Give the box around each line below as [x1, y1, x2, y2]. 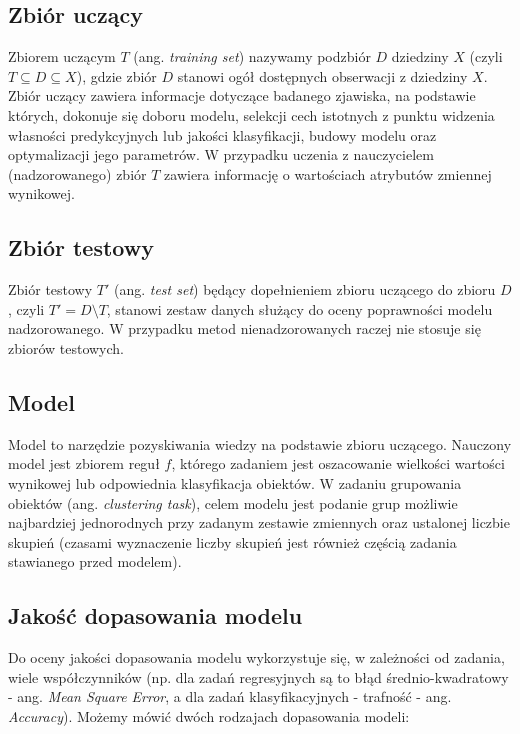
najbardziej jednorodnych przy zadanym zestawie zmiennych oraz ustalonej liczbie [8, 512, 510, 533]
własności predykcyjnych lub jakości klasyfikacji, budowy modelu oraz [8, 124, 437, 145]
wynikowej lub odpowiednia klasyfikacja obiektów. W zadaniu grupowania [8, 472, 462, 493]
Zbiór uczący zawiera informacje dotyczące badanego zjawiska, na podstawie [8, 85, 476, 106]
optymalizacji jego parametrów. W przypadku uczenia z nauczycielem [8, 144, 434, 165]
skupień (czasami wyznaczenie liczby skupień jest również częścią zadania [8, 531, 457, 552]
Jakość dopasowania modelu [8, 600, 303, 631]
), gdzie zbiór [76, 65, 157, 86]
